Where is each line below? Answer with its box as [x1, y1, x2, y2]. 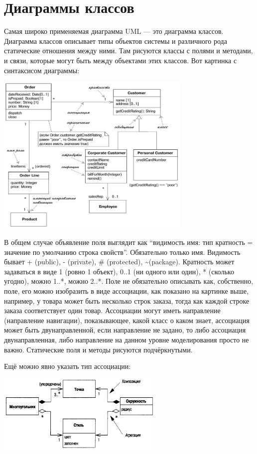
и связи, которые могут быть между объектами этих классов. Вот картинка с [4, 55, 237, 65]
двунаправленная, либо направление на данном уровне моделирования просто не [4, 335, 249, 345]
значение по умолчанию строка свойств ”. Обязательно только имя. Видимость [4, 246, 241, 257]
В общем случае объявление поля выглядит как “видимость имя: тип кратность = [4, 237, 253, 247]
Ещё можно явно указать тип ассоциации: [4, 361, 131, 371]
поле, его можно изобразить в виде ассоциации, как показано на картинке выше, [4, 286, 249, 296]
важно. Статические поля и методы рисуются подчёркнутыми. [4, 344, 193, 354]
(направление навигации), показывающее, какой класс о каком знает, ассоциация [4, 315, 250, 325]
